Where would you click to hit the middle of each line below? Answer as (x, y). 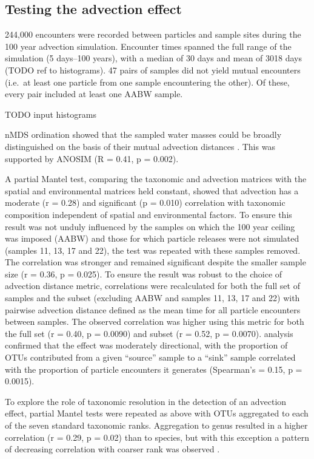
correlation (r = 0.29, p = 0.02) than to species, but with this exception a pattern (157, 437)
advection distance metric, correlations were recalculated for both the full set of (152, 286)
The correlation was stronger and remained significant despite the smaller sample (155, 262)
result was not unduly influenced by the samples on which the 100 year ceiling (150, 226)
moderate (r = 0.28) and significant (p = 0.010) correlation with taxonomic (145, 202)
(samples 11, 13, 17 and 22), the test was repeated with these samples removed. (153, 250)
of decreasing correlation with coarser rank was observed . (112, 449)
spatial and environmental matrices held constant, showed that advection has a (152, 190)
